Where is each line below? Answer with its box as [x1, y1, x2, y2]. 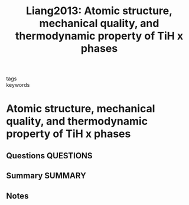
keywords [6, 82, 30, 89]
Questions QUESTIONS [6, 151, 93, 161]
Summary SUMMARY [6, 171, 87, 181]
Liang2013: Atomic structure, [25, 4, 173, 18]
